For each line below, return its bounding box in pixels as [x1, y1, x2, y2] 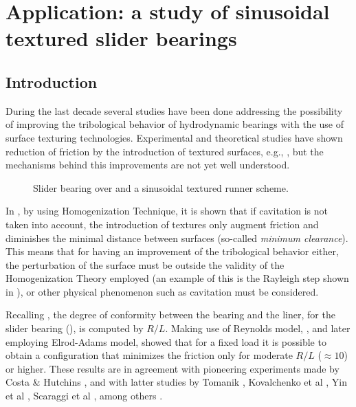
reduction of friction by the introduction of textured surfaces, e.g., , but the [5, 144, 324, 158]
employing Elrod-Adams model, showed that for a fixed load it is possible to [5, 334, 326, 349]
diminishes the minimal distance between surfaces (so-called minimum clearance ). [5, 230, 348, 245]
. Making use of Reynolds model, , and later [165, 321, 351, 335]
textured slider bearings [5, 24, 237, 52]
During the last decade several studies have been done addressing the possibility [5, 103, 343, 118]
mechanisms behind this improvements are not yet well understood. [5, 157, 290, 172]
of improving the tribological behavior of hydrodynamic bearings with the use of [5, 117, 344, 131]
